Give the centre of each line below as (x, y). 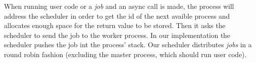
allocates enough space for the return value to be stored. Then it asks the (115, 25)
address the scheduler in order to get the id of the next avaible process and (117, 16)
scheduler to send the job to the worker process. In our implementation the (117, 35)
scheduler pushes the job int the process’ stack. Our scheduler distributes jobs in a (128, 45)
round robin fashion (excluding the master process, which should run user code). (125, 54)
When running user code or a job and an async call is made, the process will (119, 6)
